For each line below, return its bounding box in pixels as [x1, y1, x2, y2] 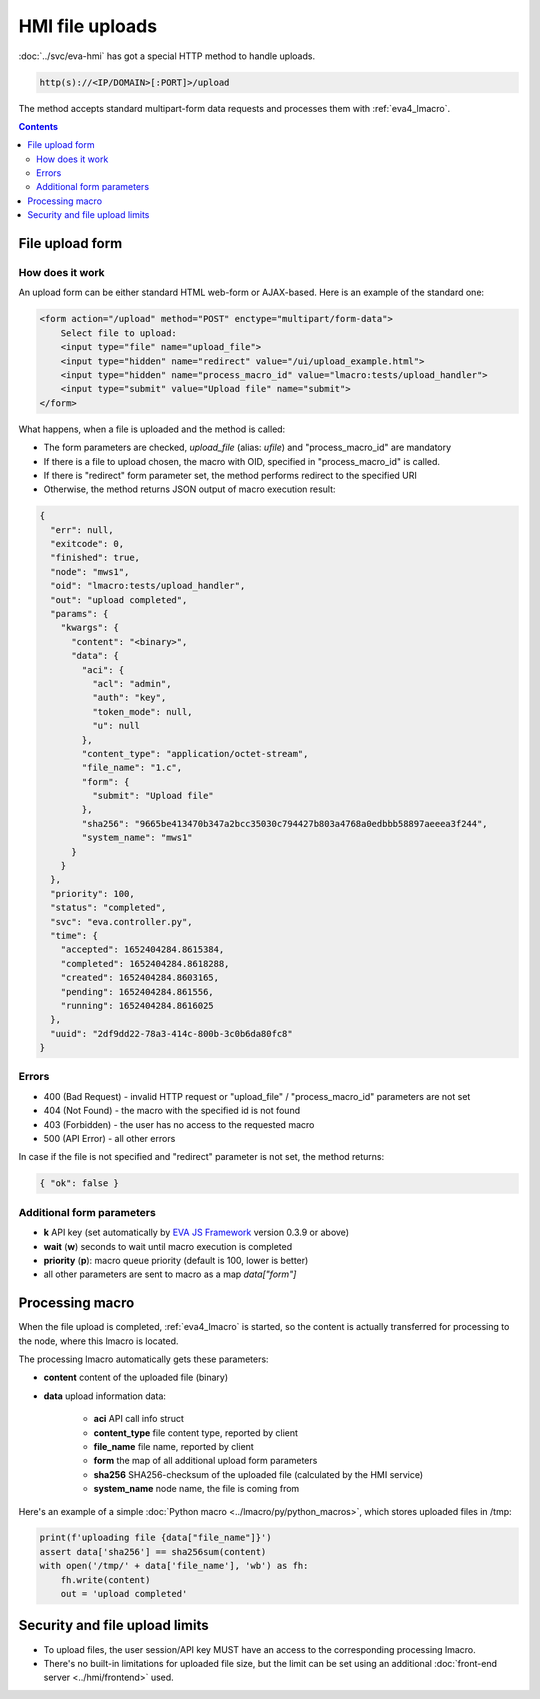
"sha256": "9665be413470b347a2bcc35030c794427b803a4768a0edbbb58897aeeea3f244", [81, 818, 489, 829]
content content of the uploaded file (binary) [43, 1371, 229, 1384]
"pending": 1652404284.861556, [60, 986, 214, 997]
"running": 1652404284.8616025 [60, 1000, 214, 1011]
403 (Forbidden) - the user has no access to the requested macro [43, 1118, 315, 1130]
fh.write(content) [60, 1574, 151, 1585]
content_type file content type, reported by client [93, 1426, 299, 1439]
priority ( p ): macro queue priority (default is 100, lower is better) [43, 1254, 309, 1266]
